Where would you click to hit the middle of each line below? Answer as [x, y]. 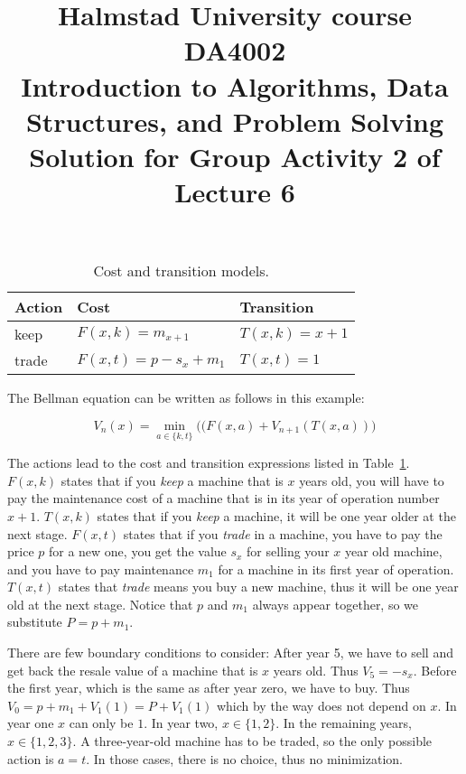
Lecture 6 [235, 192]
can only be [101, 723]
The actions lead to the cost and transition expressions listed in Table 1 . [209, 463]
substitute [35, 622]
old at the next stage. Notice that [100, 604]
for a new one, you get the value [137, 551]
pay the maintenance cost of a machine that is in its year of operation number [224, 498]
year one [31, 723]
